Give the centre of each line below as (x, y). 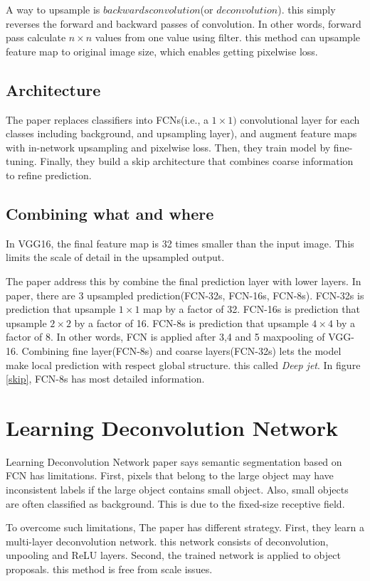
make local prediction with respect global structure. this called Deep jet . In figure (183, 364)
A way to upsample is (53, 9)
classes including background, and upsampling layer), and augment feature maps (181, 133)
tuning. (21, 161)
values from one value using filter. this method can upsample (228, 37)
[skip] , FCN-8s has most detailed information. (105, 379)
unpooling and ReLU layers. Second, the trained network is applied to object (173, 555)
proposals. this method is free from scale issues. (109, 569)
